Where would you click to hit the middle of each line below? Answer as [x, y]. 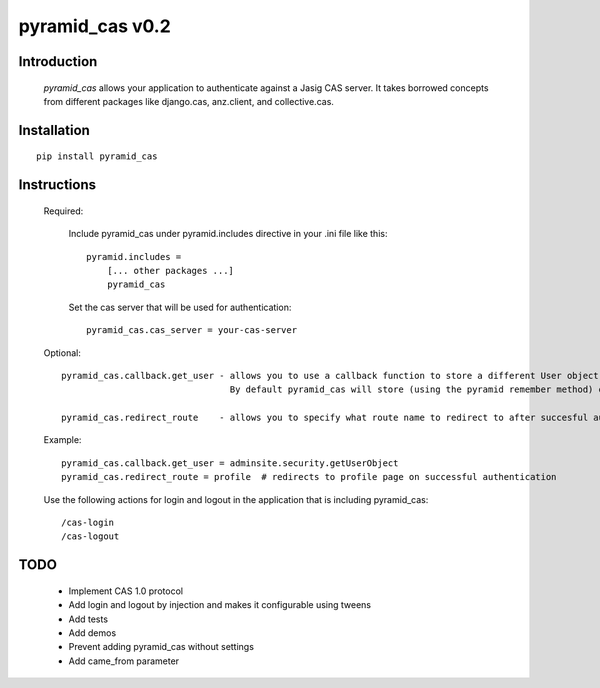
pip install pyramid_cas [97, 156]
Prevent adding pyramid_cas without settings [161, 647]
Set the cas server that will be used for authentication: [180, 307]
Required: [63, 211]
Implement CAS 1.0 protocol [126, 591]
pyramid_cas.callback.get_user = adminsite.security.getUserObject [230, 463]
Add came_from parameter [124, 661]
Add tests [88, 619]
